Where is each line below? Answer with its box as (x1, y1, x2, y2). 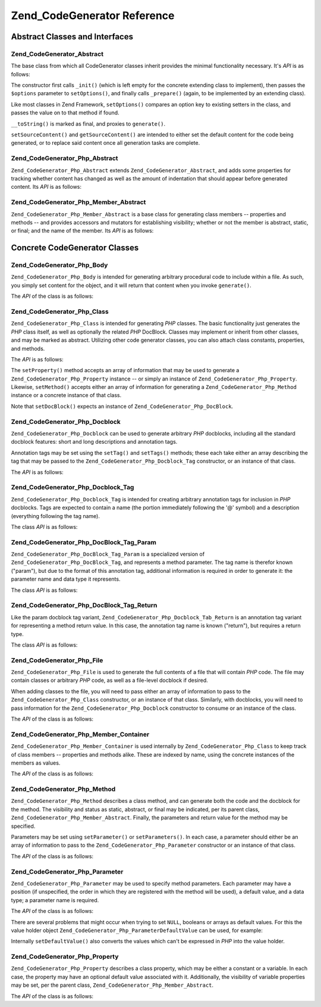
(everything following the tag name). (11, 512, 100, 519)
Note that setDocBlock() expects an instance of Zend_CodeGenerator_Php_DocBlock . (11, 403, 234, 410)
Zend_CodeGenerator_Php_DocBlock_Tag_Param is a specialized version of (11, 551, 205, 558)
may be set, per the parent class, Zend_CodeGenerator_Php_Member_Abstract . (11, 981, 214, 989)
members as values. (11, 759, 61, 766)
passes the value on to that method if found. (11, 109, 119, 116)
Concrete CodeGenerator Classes (11, 243, 139, 253)
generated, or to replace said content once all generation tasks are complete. (11, 139, 200, 146)
